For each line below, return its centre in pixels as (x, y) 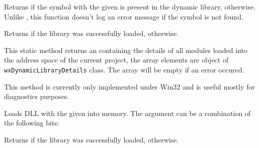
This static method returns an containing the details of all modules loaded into (126, 50)
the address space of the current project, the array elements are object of (116, 60)
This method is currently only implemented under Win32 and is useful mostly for (129, 86)
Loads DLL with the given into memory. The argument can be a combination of (127, 113)
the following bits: (32, 123)
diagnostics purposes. (37, 96)
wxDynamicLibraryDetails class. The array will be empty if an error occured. (124, 69)
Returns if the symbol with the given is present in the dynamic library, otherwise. (130, 6)
